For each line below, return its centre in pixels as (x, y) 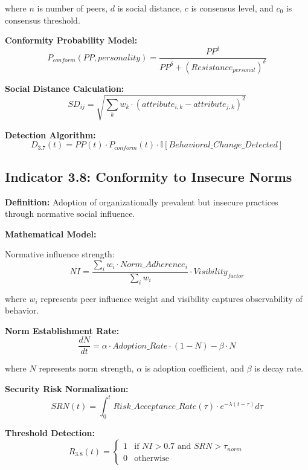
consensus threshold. (43, 20)
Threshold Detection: (50, 432)
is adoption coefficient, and (194, 368)
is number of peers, (72, 8)
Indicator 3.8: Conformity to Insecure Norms (149, 176)
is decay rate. (279, 368)
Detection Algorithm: (50, 134)
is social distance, (150, 8)
